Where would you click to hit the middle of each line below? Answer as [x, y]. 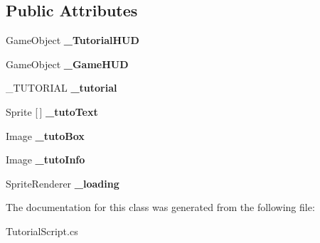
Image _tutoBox [45, 135]
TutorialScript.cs [42, 231]
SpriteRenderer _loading [63, 183]
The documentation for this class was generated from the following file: [160, 207]
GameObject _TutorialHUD [73, 40]
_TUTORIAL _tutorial [62, 88]
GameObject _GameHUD [67, 64]
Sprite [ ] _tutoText [52, 111]
